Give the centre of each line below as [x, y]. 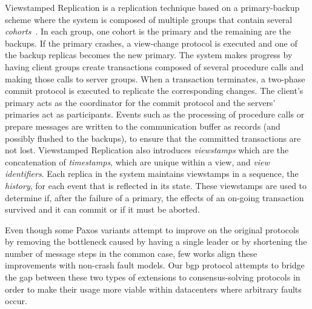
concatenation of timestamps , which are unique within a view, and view [137, 161]
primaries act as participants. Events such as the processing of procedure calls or [155, 114]
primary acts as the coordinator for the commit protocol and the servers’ [140, 102]
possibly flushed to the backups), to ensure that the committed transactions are [153, 138]
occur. [16, 301]
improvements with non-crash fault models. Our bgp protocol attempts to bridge [155, 265]
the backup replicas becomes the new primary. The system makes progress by [149, 55]
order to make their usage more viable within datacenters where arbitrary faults [153, 289]
